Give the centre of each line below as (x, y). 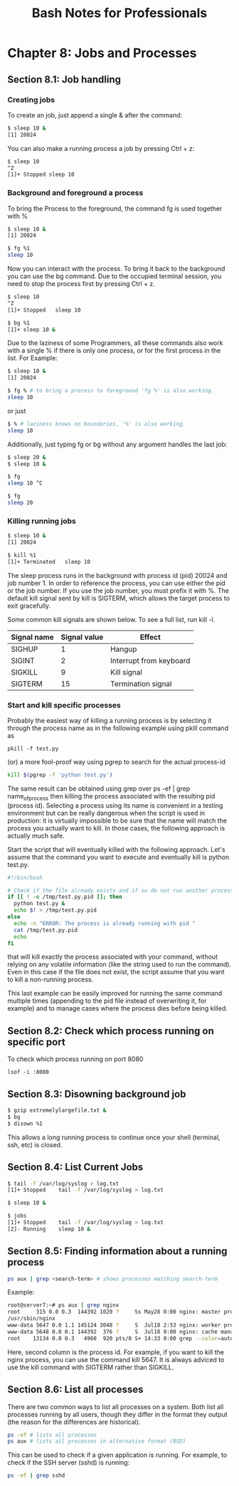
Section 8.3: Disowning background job (97, 1094)
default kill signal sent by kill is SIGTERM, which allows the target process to (118, 598)
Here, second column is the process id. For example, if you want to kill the (116, 1352)
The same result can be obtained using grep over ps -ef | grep (99, 789)
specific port (36, 1042)
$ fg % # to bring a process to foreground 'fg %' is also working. (111, 391)
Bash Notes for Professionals (119, 13)
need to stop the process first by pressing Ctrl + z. (81, 284)
